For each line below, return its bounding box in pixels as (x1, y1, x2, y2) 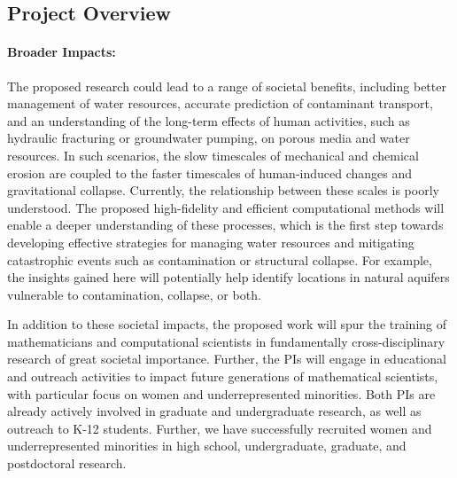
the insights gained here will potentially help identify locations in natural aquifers (7, 268, 450, 286)
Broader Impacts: (7, 43, 116, 61)
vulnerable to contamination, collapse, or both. (7, 285, 261, 303)
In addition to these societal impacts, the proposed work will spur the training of (7, 315, 447, 333)
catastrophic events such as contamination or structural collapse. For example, (7, 250, 432, 269)
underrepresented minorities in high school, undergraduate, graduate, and (7, 436, 407, 455)
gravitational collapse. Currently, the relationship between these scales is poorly (7, 181, 439, 200)
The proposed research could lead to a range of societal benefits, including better (7, 76, 446, 95)
